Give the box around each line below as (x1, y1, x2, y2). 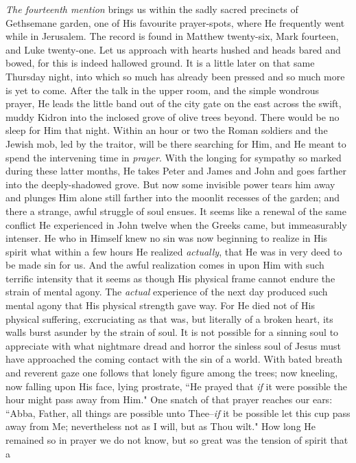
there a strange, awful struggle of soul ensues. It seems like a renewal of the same (5, 203, 346, 218)
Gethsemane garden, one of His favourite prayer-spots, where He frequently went (5, 15, 345, 30)
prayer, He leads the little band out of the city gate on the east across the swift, (5, 96, 342, 111)
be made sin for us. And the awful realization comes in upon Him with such (5, 258, 324, 272)
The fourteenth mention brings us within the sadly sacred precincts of (5, 2, 298, 16)
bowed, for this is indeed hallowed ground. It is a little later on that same (5, 56, 315, 70)
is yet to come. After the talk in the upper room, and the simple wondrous (5, 82, 319, 97)
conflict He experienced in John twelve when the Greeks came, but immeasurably (5, 217, 347, 231)
